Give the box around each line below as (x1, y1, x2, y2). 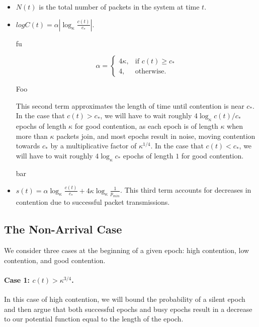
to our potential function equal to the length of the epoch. (4, 313, 184, 324)
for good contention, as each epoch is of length (74, 121, 218, 131)
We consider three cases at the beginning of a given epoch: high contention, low (4, 245, 249, 256)
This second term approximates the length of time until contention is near (16, 100, 244, 111)
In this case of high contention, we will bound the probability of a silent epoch (4, 294, 245, 304)
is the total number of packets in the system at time (39, 2, 200, 12)
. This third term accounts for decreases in (120, 185, 251, 195)
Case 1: (4, 275, 30, 285)
